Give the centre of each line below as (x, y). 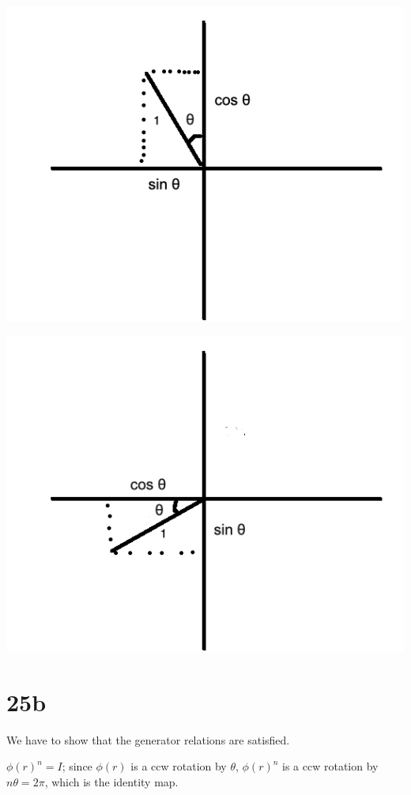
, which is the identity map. (111, 781)
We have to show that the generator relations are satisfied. (148, 739)
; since (77, 766)
